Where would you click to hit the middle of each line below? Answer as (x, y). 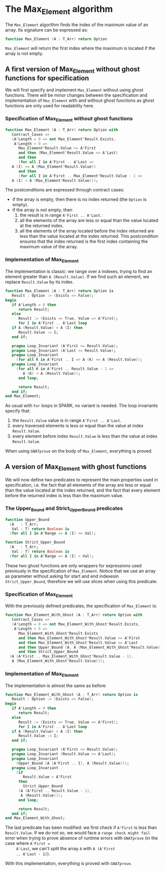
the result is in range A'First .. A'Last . (61, 215)
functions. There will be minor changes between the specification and (76, 95)
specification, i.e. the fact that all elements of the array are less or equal (78, 485)
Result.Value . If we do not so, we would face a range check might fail (78, 833)
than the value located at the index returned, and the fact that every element (83, 490)
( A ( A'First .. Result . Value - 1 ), (55, 791)
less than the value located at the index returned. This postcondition (89, 236)
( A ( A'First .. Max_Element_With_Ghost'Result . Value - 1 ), (72, 656)
